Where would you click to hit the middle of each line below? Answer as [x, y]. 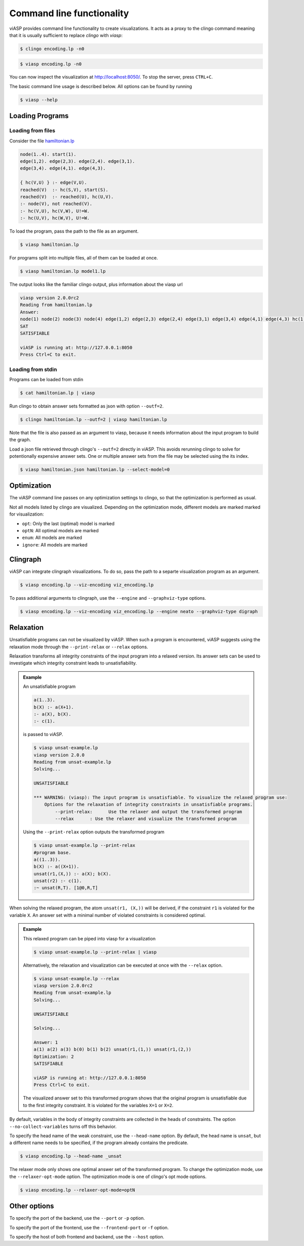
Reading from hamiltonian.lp [56, 305]
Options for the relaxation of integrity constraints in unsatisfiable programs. [148, 804]
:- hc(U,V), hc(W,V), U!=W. [55, 218]
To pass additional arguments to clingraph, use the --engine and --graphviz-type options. [108, 598]
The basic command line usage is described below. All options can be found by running [101, 86]
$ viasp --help [39, 100]
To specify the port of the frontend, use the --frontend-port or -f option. [89, 1227]
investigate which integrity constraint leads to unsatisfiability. [73, 663]
